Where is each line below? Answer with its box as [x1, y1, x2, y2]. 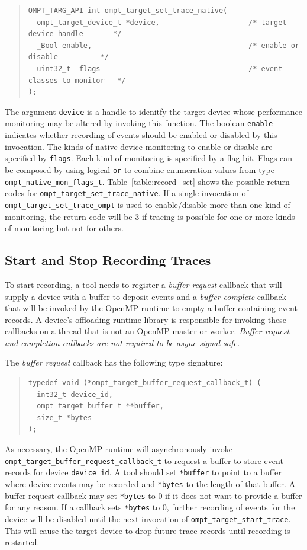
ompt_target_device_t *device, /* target [37, 18, 287, 27]
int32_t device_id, [37, 390, 113, 399]
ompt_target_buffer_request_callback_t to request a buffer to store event [5, 454, 283, 466]
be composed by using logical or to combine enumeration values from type [5, 163, 275, 175]
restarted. [5, 536, 40, 548]
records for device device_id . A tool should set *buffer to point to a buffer [5, 466, 282, 478]
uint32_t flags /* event [37, 64, 283, 73]
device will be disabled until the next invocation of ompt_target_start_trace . [5, 512, 291, 525]
